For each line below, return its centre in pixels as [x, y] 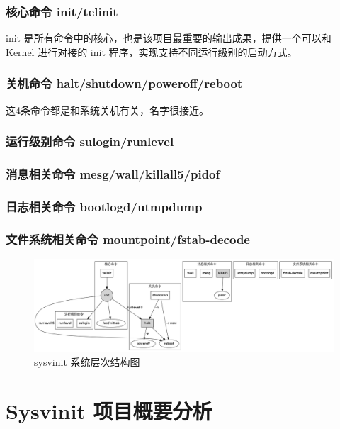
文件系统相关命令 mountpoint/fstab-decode [128, 239]
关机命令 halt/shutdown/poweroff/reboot [124, 83]
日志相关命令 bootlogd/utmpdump [104, 206]
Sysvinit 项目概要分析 [109, 411]
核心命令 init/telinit [62, 11]
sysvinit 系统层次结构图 [87, 362]
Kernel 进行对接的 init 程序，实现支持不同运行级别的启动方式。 [152, 51]
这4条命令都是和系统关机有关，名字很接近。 [107, 110]
